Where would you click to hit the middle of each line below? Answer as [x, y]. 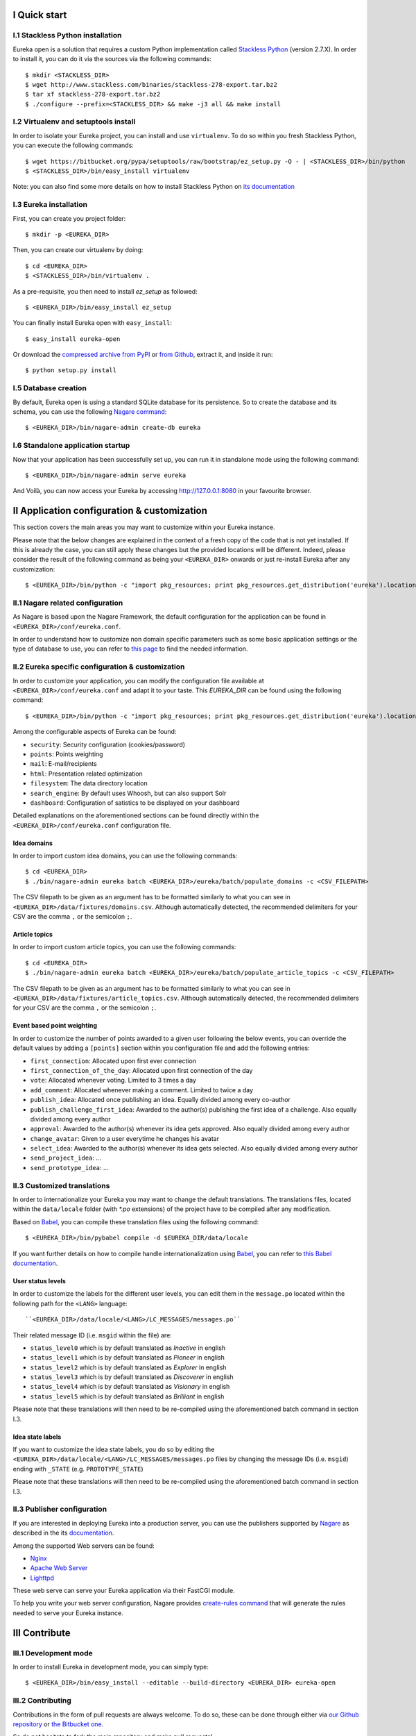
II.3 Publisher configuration [60, 1509]
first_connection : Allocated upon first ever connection [113, 1061]
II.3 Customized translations [61, 1185]
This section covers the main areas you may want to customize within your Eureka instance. [144, 527]
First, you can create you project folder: [69, 218]
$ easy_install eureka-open [73, 339]
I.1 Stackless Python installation [67, 35]
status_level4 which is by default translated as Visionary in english [130, 1387]
